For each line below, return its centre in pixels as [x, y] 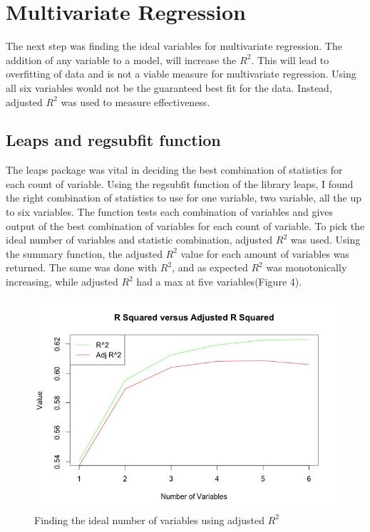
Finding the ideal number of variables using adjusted [149, 520]
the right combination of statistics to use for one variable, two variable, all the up [184, 198]
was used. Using [325, 240]
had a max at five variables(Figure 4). [219, 282]
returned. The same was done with [82, 267]
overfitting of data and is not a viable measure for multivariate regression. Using [181, 74]
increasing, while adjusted [62, 282]
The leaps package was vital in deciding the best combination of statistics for [174, 170]
